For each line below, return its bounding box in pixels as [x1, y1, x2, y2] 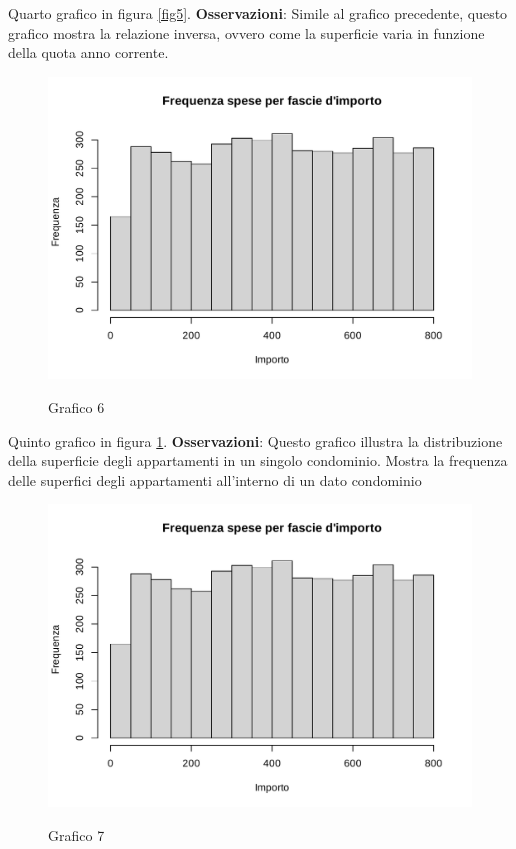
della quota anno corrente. [8, 42, 169, 63]
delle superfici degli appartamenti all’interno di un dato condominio [8, 469, 422, 490]
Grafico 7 [48, 824, 105, 845]
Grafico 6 [48, 397, 105, 418]
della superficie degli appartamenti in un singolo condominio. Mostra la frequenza [8, 450, 508, 471]
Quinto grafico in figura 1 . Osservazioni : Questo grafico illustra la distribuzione [8, 430, 503, 451]
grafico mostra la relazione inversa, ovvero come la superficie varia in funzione [8, 22, 485, 43]
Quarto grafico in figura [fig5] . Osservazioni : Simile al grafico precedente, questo [8, 3, 508, 23]
